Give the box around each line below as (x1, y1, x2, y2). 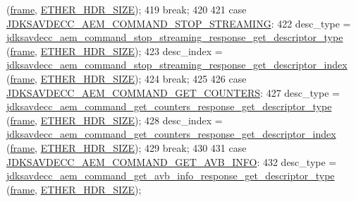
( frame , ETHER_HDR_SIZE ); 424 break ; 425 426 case (6, 71, 247, 85)
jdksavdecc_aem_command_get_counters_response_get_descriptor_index (6, 126, 336, 141)
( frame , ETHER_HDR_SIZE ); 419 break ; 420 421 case (6, 2, 247, 16)
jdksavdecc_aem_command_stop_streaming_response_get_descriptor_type (6, 30, 343, 44)
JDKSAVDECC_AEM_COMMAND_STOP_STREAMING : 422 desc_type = (6, 16, 351, 30)
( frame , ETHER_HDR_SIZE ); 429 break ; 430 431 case (6, 140, 247, 155)
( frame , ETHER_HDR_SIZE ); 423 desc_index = (6, 43, 223, 58)
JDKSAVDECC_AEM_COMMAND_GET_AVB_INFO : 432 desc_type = (6, 154, 337, 169)
